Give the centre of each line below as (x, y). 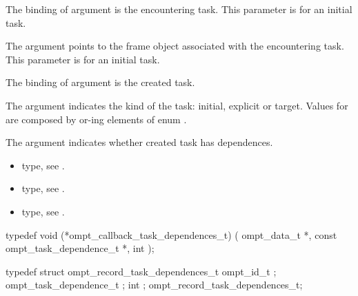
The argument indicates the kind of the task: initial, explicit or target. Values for (177, 105)
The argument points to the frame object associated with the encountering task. (175, 46)
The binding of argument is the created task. (100, 82)
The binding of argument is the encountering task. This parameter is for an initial (179, 9)
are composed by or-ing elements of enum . (96, 119)
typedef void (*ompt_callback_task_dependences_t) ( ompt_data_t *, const (171, 234)
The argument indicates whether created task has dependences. (139, 142)
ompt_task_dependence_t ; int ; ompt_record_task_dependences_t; (154, 285)
